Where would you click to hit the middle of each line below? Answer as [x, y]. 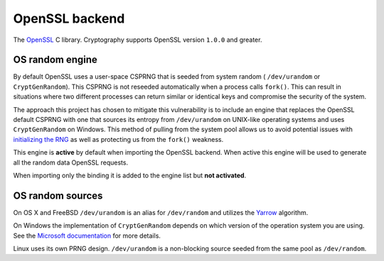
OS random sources [58, 195]
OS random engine [55, 60]
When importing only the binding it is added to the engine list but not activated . [130, 175]
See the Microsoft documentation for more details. [87, 235]
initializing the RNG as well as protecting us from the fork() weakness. [118, 139]
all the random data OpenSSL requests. [70, 162]
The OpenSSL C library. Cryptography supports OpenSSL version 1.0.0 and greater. [138, 40]
